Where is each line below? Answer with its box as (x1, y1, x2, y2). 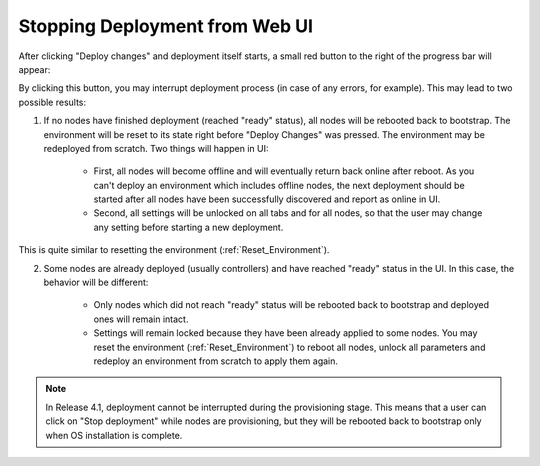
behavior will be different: (43, 276, 149, 289)
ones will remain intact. (93, 313, 189, 325)
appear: (18, 63, 51, 75)
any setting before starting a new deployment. (93, 221, 284, 233)
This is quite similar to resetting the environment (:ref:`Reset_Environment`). (18, 244, 330, 256)
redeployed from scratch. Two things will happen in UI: (43, 142, 269, 154)
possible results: (18, 96, 87, 108)
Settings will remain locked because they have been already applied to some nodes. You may (93, 327, 478, 339)
